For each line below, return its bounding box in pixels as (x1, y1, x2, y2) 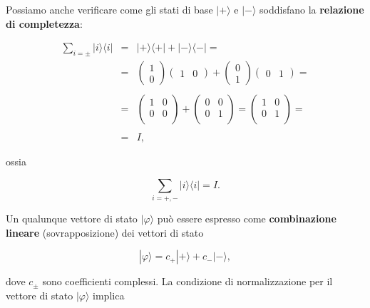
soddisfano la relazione (259, 2, 364, 16)
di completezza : (6, 16, 83, 31)
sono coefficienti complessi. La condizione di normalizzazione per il (42, 274, 333, 289)
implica (93, 287, 125, 302)
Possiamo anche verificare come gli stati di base (6, 2, 213, 16)
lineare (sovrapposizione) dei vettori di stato (6, 225, 204, 240)
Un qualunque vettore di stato (6, 211, 138, 226)
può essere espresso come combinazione (157, 211, 336, 226)
